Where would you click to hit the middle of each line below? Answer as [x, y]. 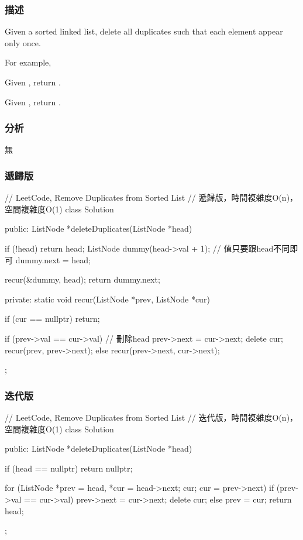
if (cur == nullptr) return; [52, 319]
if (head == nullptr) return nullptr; [69, 468]
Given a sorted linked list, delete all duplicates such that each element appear [144, 31]
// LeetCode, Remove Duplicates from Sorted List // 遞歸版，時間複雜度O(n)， [151, 197]
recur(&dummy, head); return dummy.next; [82, 279]
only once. [23, 42]
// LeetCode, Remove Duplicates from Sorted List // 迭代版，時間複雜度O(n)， [151, 417]
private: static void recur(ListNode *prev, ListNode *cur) [107, 299]
